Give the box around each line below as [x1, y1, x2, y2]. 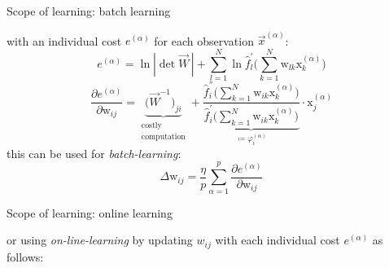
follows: [7, 248, 44, 265]
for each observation [154, 32, 254, 49]
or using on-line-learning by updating [7, 231, 193, 248]
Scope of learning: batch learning [7, 2, 171, 19]
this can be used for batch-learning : [7, 144, 181, 161]
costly [141, 121, 162, 130]
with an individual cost [7, 32, 122, 49]
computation [141, 132, 186, 141]
